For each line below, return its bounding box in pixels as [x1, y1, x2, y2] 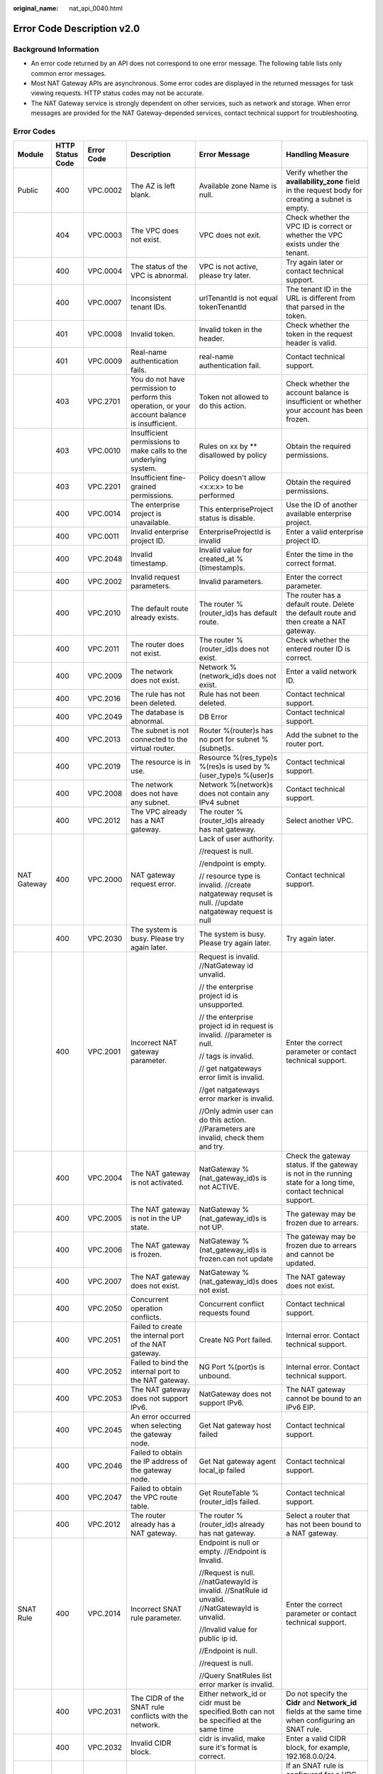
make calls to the [130, 446, 188, 456]
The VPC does [130, 226, 179, 236]
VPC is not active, [199, 262, 259, 272]
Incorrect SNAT [130, 1604, 182, 1614]
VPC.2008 [87, 788, 123, 798]
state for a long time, [286, 1178, 355, 1188]
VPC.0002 [87, 185, 123, 195]
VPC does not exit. [199, 231, 262, 241]
